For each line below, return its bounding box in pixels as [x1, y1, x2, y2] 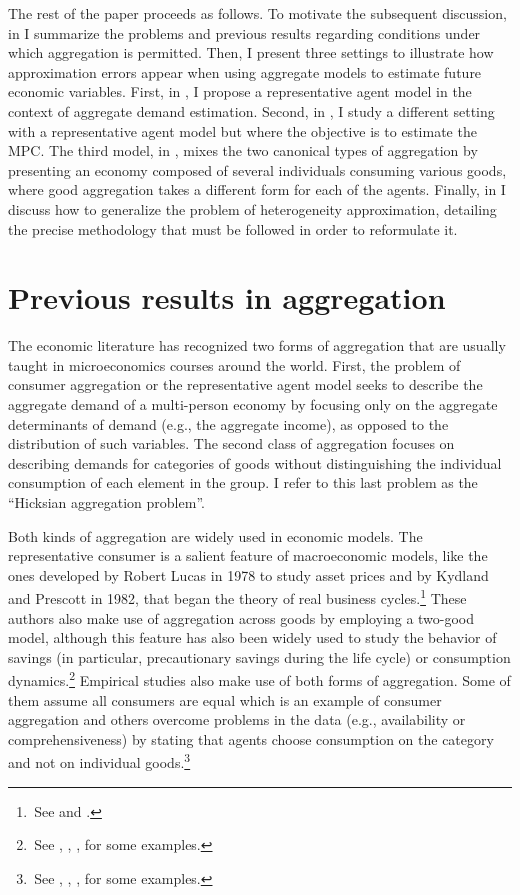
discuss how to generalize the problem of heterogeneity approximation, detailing [8, 198, 497, 219]
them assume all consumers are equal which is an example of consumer [8, 689, 442, 710]
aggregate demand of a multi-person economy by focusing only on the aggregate [8, 394, 498, 415]
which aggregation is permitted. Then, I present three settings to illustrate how [8, 42, 494, 63]
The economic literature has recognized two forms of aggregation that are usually [8, 335, 506, 356]
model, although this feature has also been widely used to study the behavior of [8, 627, 497, 648]
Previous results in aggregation [8, 277, 446, 318]
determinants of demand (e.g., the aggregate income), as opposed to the [8, 413, 449, 434]
